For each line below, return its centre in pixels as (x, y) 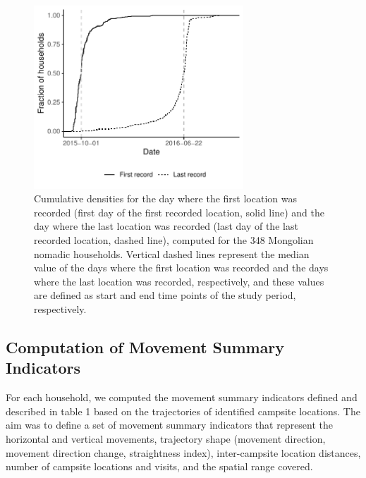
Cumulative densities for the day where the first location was (165, 198)
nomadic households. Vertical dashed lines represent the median (172, 253)
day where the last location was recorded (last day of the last (166, 226)
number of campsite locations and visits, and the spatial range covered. (159, 466)
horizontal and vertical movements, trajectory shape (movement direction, (166, 439)
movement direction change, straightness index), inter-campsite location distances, (183, 452)
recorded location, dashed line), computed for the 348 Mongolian (174, 240)
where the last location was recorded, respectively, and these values (179, 281)
